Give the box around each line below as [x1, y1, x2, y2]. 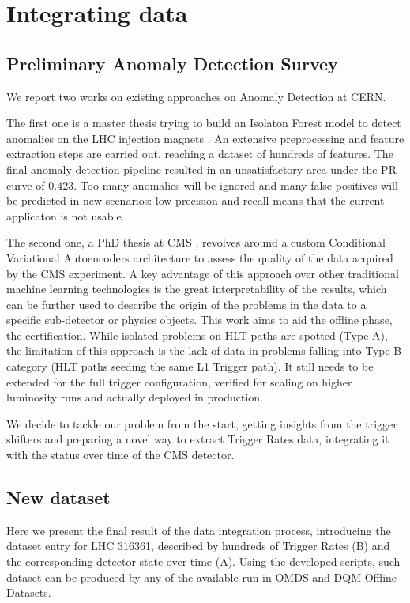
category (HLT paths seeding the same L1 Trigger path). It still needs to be [6, 358, 374, 375]
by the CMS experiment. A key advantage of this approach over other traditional [6, 265, 399, 281]
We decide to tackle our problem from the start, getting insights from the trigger [6, 415, 397, 432]
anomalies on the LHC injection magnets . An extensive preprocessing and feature [6, 130, 404, 146]
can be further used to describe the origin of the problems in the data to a [6, 296, 367, 312]
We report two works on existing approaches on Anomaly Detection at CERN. [6, 88, 386, 104]
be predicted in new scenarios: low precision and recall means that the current [6, 192, 385, 209]
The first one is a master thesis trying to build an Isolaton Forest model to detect [6, 115, 401, 131]
